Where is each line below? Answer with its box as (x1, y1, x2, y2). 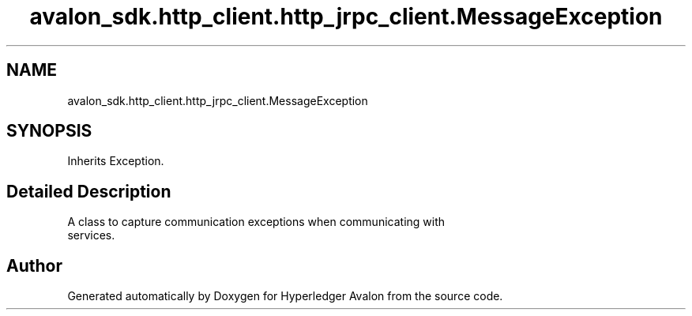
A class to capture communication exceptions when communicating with (67, 215, 446, 229)
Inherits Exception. (67, 154, 164, 168)
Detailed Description (6, 181, 171, 201)
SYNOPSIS (6, 121, 92, 141)
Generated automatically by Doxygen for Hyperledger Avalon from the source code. (67, 289, 503, 303)
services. (67, 228, 115, 243)
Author (6, 255, 62, 276)
